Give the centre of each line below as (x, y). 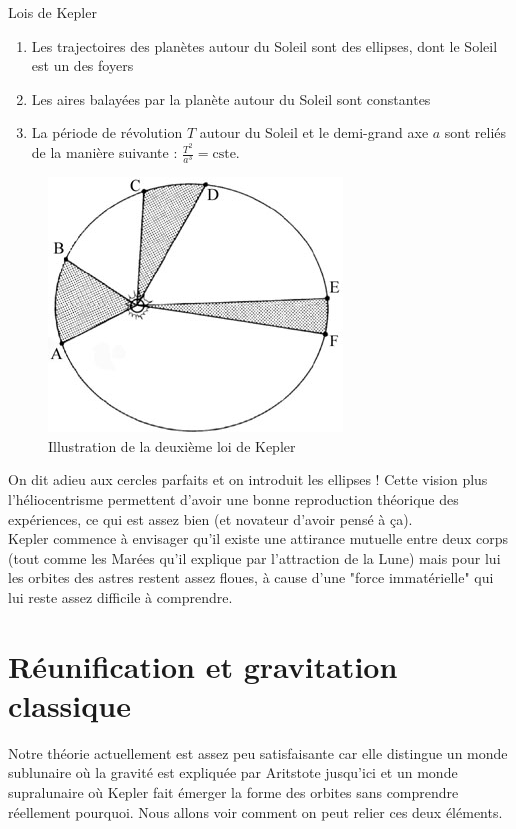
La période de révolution (107, 132)
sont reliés (475, 132)
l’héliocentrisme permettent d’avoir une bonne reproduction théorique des (233, 498)
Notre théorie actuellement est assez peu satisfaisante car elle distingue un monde (258, 752)
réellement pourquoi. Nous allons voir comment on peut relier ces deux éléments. (255, 811)
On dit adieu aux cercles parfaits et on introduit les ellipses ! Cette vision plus (248, 479)
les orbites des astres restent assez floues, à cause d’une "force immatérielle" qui (251, 577)
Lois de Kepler (52, 12)
